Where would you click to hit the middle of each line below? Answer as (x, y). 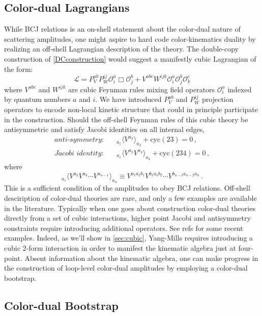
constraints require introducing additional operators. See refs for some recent (124, 228)
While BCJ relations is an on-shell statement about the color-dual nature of (122, 29)
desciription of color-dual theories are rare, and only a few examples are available (130, 198)
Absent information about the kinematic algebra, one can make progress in (141, 258)
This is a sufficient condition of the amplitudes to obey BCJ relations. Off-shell (127, 188)
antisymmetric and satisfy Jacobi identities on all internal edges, (105, 129)
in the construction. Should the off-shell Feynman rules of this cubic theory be (126, 119)
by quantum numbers (37, 99)
